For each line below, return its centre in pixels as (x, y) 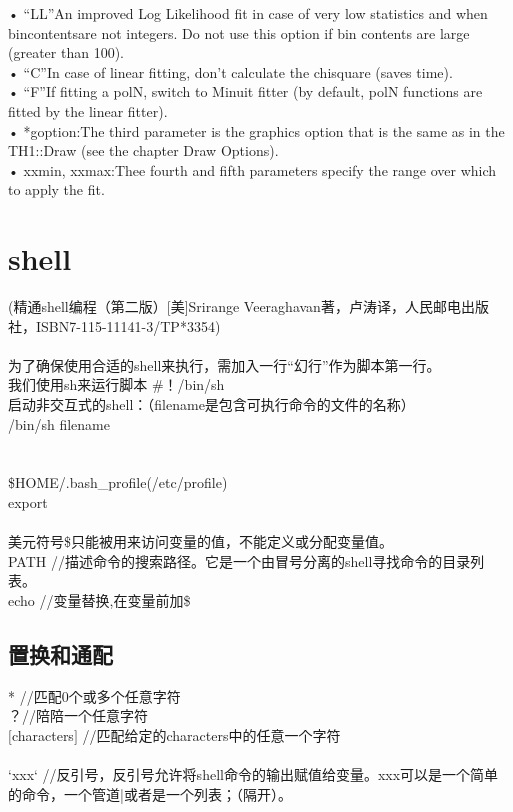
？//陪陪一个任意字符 (78, 715)
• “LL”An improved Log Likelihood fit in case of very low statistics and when (248, 13)
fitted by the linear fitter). (88, 110)
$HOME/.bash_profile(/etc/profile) (118, 482)
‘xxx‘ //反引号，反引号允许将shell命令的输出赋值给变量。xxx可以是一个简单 (253, 774)
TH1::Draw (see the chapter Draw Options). (143, 150)
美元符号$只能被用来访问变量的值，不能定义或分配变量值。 (200, 541)
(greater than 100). (66, 52)
